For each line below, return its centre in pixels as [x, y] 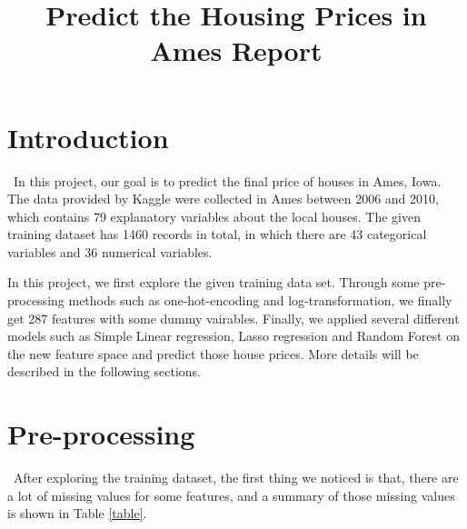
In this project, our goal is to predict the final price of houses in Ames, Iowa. [227, 180]
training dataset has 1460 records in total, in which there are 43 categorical [217, 234]
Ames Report [236, 50]
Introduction [88, 137]
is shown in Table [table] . [77, 513]
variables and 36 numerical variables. [110, 251]
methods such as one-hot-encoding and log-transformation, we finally [260, 300]
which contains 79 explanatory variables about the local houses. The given [214, 216]
